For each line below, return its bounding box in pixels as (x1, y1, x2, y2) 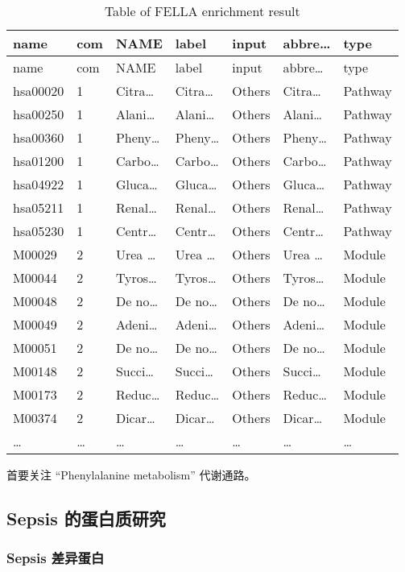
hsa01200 (13, 151, 64, 170)
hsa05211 (13, 198, 64, 217)
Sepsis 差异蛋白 (6, 548, 105, 568)
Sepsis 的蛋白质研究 (6, 505, 166, 530)
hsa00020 (13, 81, 64, 100)
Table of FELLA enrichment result (104, 2, 300, 20)
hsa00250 (13, 105, 64, 123)
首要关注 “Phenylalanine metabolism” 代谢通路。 (6, 466, 256, 483)
